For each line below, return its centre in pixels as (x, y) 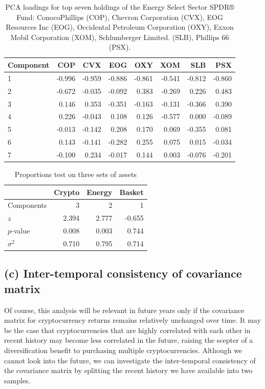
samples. (17, 380)
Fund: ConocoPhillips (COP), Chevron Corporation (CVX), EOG (120, 17)
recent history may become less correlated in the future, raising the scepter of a (129, 340)
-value (21, 231)
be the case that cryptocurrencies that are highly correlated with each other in (127, 330)
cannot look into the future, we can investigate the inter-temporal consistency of (130, 360)
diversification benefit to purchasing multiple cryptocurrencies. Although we (123, 350)
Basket (131, 192)
